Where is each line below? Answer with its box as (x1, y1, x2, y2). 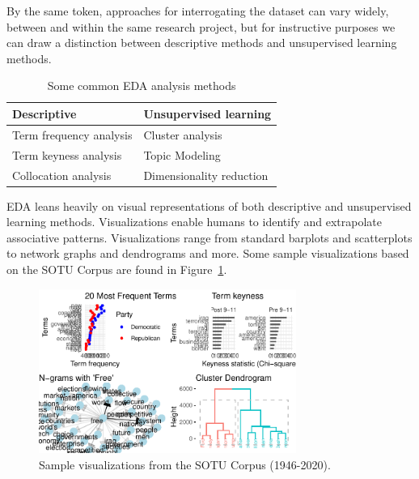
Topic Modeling (143, 146, 221, 163)
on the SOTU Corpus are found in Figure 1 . (6, 260, 227, 277)
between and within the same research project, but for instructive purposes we (6, 18, 396, 35)
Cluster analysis (143, 126, 222, 143)
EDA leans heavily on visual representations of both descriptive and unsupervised (6, 197, 412, 214)
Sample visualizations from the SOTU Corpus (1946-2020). (39, 455, 331, 473)
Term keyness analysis (12, 146, 122, 163)
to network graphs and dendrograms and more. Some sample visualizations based (6, 245, 409, 262)
